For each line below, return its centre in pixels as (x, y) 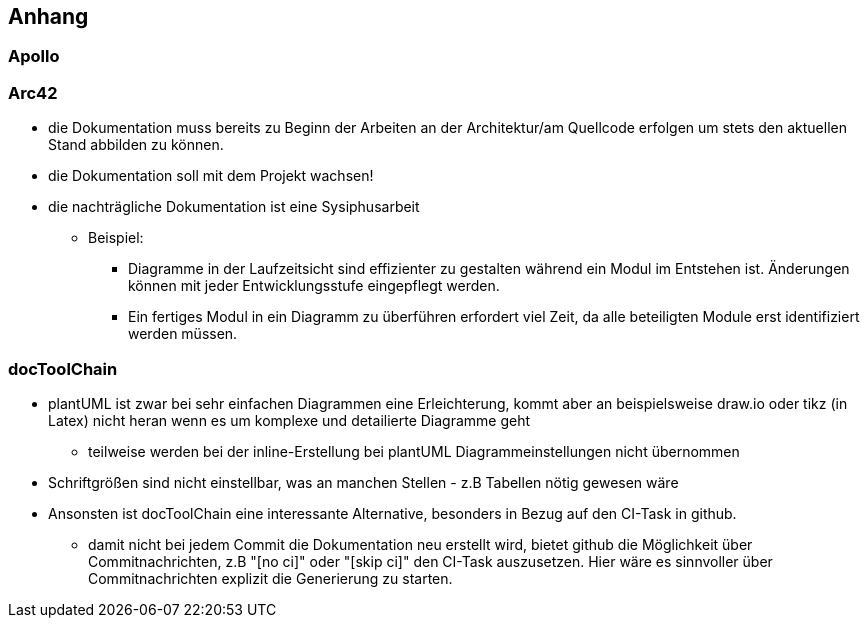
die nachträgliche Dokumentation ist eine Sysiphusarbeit (234, 207)
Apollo (34, 56)
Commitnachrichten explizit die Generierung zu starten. (270, 578)
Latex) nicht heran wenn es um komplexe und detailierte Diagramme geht (289, 420)
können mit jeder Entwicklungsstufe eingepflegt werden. (314, 286)
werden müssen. (183, 334)
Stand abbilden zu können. (136, 145)
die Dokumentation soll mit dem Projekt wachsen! (211, 176)
